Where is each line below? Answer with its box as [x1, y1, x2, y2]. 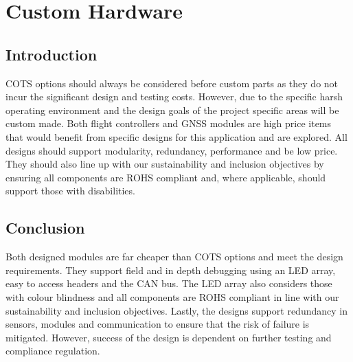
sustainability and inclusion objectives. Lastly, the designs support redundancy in [5, 303, 348, 317]
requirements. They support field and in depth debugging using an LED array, [5, 262, 336, 277]
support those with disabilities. [5, 183, 135, 198]
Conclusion [5, 217, 85, 238]
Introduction [5, 43, 98, 65]
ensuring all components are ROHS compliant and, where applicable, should [5, 170, 326, 184]
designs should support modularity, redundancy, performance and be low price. [5, 143, 338, 157]
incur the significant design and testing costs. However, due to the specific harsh [5, 89, 343, 104]
